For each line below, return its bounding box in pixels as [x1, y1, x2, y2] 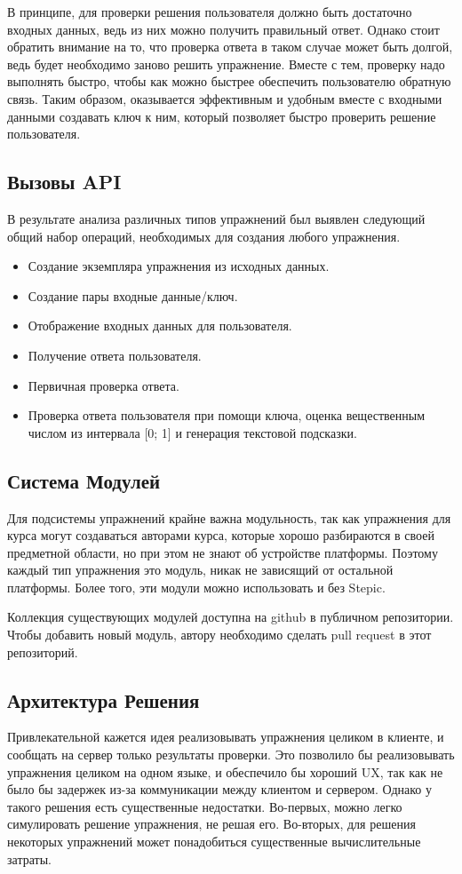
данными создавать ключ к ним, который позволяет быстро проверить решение [7, 107, 436, 125]
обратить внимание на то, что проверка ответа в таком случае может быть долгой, [7, 37, 453, 56]
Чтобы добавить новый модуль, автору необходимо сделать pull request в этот [7, 625, 432, 644]
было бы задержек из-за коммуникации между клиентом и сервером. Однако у [7, 780, 433, 799]
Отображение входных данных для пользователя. [28, 316, 292, 335]
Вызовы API [7, 168, 122, 195]
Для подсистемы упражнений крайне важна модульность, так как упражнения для [7, 508, 451, 527]
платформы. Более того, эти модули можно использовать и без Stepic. [7, 577, 386, 596]
